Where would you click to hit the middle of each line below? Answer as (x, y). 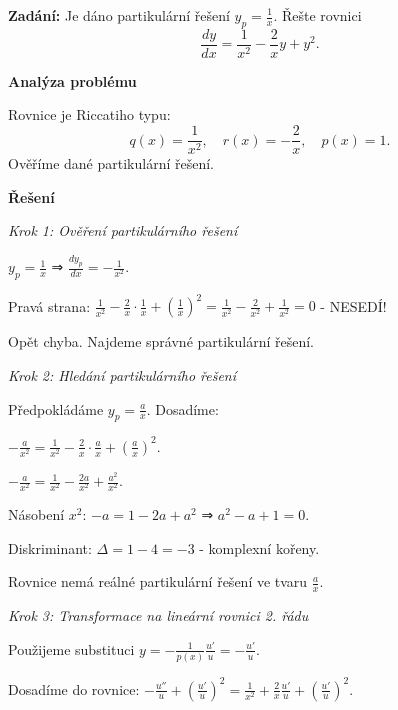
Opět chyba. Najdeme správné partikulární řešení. (161, 341)
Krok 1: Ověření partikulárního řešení (123, 230)
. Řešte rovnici (317, 15)
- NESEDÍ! (353, 305)
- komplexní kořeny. (259, 547)
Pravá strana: (49, 305)
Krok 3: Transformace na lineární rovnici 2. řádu (158, 615)
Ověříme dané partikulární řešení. (111, 163)
